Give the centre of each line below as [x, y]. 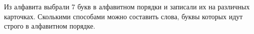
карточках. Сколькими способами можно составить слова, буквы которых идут [124, 16]
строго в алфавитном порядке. [50, 26]
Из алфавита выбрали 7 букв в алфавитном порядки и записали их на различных [127, 6]
